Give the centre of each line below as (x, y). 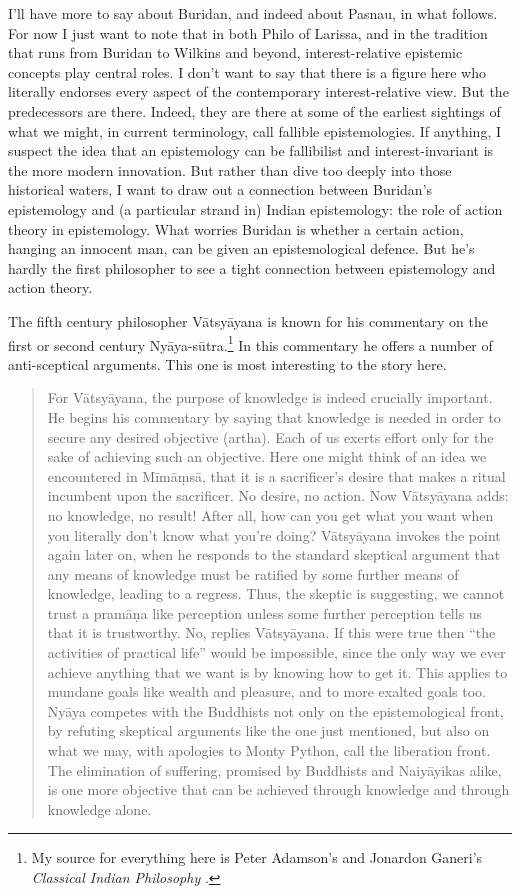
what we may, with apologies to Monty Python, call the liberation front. (269, 750)
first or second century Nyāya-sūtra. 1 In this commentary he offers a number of (250, 343)
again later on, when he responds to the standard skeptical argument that (274, 554)
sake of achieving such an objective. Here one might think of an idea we (267, 456)
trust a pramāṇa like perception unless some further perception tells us (265, 612)
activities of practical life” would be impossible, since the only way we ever (276, 652)
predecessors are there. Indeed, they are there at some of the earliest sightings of (254, 110)
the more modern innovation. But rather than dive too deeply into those (230, 169)
